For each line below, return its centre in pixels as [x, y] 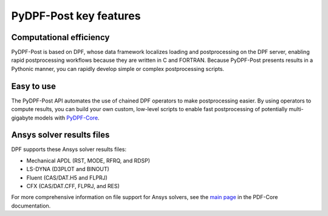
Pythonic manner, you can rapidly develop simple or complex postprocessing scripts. [118, 69]
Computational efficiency [60, 37]
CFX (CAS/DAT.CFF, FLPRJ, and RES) [73, 186]
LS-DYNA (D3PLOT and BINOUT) [68, 169]
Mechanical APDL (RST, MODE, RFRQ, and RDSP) [88, 160]
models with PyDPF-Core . [67, 118]
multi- [296, 109]
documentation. [31, 206]
